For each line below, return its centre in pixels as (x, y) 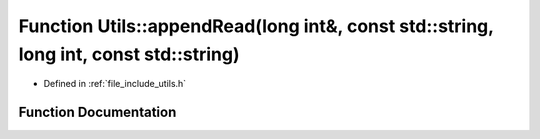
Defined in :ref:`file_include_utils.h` (115, 84)
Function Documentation (97, 112)
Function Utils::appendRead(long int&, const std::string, (256, 26)
